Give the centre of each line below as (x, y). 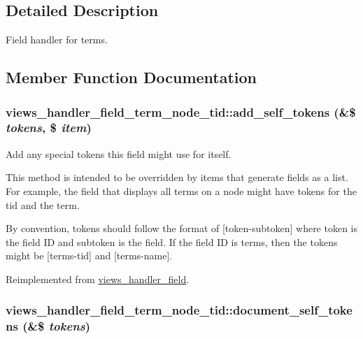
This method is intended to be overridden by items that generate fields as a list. (177, 177)
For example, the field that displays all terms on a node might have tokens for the (181, 190)
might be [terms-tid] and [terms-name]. (89, 255)
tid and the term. (43, 204)
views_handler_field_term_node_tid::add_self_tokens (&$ (181, 111)
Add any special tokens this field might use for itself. (119, 153)
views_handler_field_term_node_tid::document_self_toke (179, 310)
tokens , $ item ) (49, 128)
